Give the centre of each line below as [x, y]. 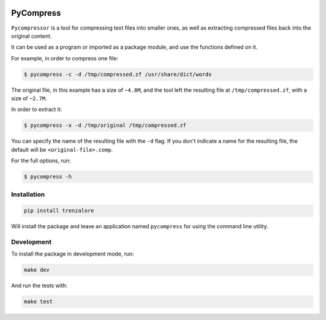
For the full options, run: [41, 161]
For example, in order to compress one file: [65, 58]
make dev [37, 270]
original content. [31, 36]
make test [38, 302]
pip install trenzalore [59, 211]
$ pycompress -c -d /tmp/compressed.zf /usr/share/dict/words [118, 74]
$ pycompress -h [48, 177]
